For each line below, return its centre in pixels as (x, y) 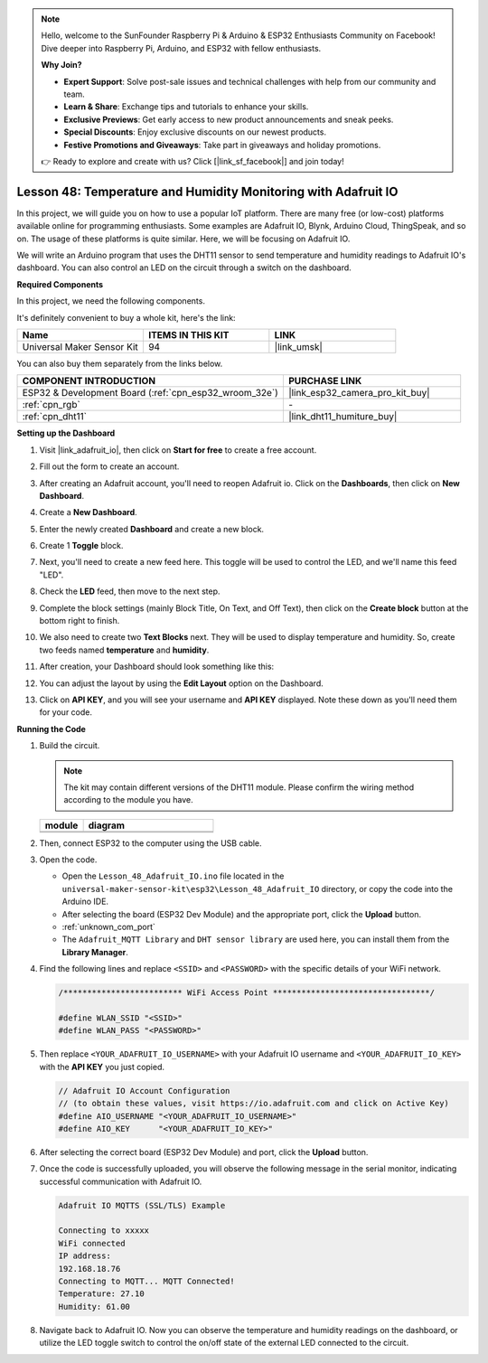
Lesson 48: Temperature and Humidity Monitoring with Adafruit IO (207, 191)
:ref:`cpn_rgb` (51, 405)
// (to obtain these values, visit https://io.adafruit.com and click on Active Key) (253, 1104)
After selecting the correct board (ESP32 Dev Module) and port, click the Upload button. (204, 1151)
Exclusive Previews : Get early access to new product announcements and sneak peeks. (229, 119)
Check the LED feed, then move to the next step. (130, 591)
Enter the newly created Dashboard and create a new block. (152, 529)
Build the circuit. (70, 746)
